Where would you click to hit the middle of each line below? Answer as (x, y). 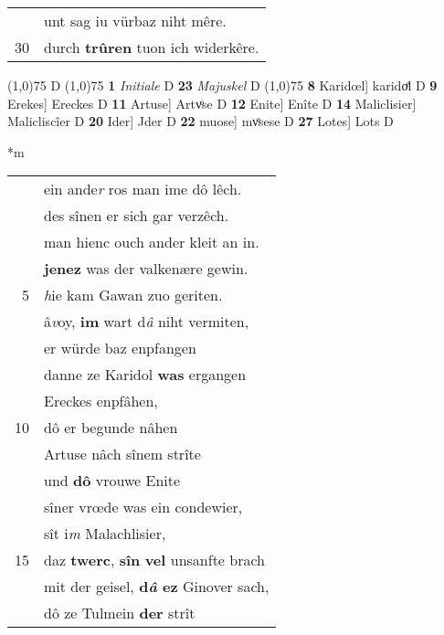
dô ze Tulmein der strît (120, 613)
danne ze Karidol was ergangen (145, 375)
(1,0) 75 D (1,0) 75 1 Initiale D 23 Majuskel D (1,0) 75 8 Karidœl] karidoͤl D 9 (222, 85)
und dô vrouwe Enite (112, 481)
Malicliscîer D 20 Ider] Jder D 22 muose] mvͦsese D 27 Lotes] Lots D (201, 121)
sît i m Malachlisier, (105, 534)
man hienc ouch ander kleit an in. (152, 242)
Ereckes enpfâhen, (101, 401)
